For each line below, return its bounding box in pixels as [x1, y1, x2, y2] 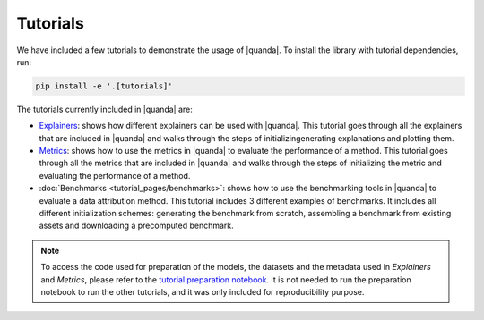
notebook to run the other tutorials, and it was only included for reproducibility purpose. [40, 286, 365, 297]
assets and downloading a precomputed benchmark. [39, 220, 235, 232]
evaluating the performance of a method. [39, 170, 191, 181]
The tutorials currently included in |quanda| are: [16, 104, 193, 114]
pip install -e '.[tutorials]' [35, 80, 174, 91]
